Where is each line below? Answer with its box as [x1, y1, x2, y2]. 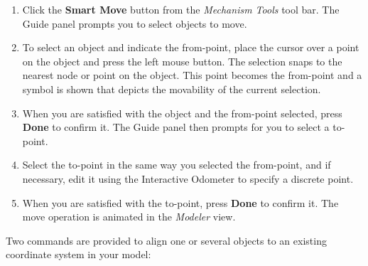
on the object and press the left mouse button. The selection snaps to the [22, 53, 342, 68]
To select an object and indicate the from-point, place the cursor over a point [22, 40, 359, 55]
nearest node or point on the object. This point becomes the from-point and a [22, 68, 362, 83]
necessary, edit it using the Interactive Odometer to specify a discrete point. [22, 171, 354, 186]
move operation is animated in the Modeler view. [22, 209, 236, 224]
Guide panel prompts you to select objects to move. [22, 16, 247, 31]
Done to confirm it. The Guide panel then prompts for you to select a [22, 119, 330, 134]
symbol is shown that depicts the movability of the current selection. [22, 81, 321, 96]
